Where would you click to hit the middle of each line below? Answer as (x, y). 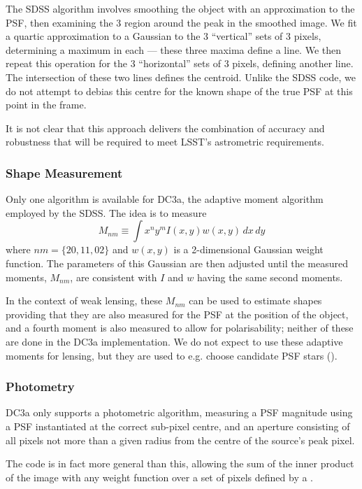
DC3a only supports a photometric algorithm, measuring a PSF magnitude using (179, 412)
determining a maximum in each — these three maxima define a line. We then (174, 49)
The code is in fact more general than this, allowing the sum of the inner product (180, 463)
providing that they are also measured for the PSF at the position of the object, (177, 314)
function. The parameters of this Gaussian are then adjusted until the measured (177, 263)
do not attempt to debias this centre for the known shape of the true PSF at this (179, 91)
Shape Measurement (64, 172)
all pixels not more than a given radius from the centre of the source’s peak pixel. (180, 440)
